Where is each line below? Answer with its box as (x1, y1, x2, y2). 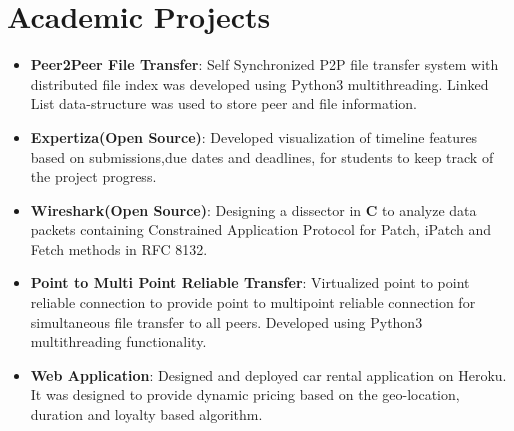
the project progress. (30, 166, 157, 187)
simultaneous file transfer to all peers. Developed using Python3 (30, 311, 423, 332)
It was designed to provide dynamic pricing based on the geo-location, (30, 384, 460, 405)
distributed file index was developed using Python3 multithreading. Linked (30, 73, 489, 94)
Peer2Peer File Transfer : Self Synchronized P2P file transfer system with (30, 54, 499, 75)
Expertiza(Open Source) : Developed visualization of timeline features (30, 126, 478, 147)
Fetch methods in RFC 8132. (30, 238, 208, 259)
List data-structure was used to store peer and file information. (30, 93, 417, 114)
